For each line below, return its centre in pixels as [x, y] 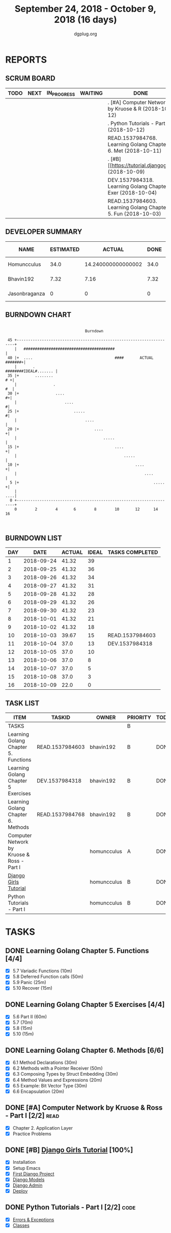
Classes [21, 1225]
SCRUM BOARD [30, 79]
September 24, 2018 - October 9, [85, 9]
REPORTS [26, 60]
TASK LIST [22, 703]
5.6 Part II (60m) [30, 1017]
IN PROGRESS [61, 93]
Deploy [20, 1191]
